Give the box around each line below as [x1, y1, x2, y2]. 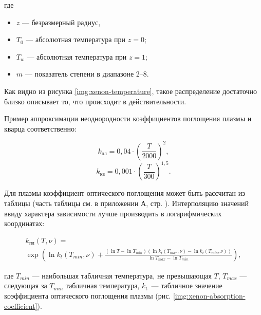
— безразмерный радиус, [22, 16, 101, 27]
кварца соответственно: [4, 123, 77, 134]
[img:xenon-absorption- [173, 290, 246, 301]
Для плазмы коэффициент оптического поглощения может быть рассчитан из [4, 188, 245, 198]
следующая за [4, 280, 47, 291]
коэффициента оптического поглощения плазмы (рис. [4, 290, 171, 301]
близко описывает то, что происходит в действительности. [4, 96, 187, 106]
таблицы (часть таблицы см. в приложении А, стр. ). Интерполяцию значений [4, 197, 249, 208]
